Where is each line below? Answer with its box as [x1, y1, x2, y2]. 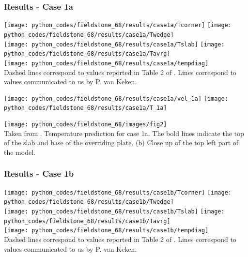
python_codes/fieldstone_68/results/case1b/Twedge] [4, 198, 174, 206]
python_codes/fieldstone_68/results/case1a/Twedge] [4, 31, 174, 38]
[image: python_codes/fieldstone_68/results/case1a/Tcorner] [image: [4, 22, 232, 29]
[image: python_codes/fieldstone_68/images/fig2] [4, 121, 167, 128]
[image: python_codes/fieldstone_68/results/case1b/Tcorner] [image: [4, 189, 232, 196]
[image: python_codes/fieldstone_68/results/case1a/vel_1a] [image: [4, 95, 228, 102]
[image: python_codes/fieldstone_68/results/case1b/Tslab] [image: [4, 208, 225, 215]
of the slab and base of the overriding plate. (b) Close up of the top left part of [4, 137, 239, 148]
